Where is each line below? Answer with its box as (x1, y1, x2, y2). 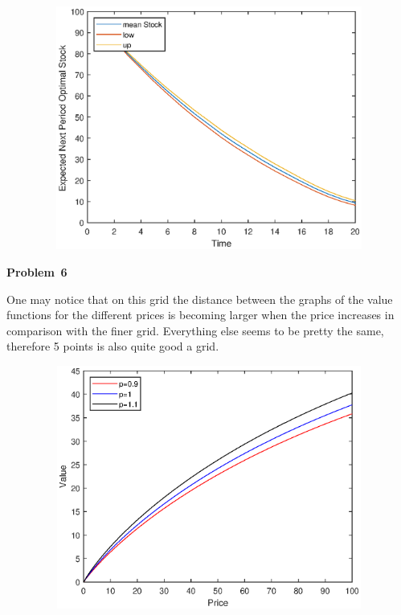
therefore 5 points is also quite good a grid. (6, 338, 219, 355)
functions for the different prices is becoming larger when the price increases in (6, 306, 395, 323)
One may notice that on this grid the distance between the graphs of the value (6, 290, 393, 307)
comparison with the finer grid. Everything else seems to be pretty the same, (6, 322, 384, 338)
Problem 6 (6, 263, 68, 280)
